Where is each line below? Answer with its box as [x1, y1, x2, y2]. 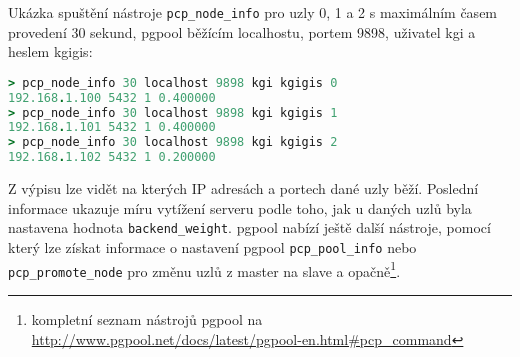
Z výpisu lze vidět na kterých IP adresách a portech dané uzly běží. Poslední [8, 178, 479, 199]
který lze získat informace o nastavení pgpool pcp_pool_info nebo [8, 236, 417, 257]
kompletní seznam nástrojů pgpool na [31, 308, 263, 329]
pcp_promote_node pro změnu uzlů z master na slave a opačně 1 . [8, 257, 401, 281]
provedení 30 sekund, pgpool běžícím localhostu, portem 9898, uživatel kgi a [8, 21, 476, 42]
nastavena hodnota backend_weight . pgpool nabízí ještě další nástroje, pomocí [8, 217, 491, 238]
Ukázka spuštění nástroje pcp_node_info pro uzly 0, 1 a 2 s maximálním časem [8, 2, 498, 22]
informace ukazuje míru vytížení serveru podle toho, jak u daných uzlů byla [8, 197, 472, 218]
